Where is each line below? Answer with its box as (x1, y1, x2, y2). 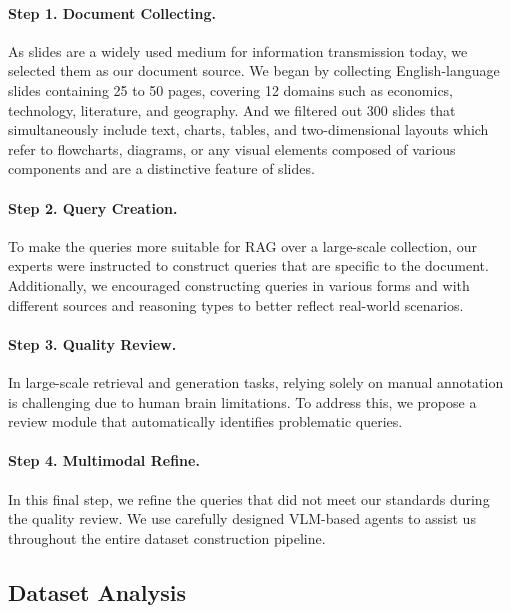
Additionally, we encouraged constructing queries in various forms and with (8, 274, 470, 295)
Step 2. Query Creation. (8, 197, 178, 218)
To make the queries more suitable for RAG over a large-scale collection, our (8, 235, 477, 256)
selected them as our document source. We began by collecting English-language (8, 60, 500, 81)
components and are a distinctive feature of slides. (8, 158, 315, 179)
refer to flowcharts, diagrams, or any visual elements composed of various (8, 138, 456, 159)
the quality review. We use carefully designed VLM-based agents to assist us (8, 508, 476, 529)
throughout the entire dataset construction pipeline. (8, 527, 326, 548)
